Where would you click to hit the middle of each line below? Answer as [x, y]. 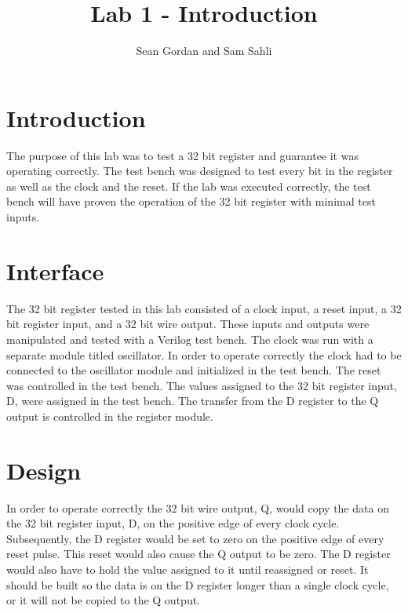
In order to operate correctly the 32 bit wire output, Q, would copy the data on [198, 507]
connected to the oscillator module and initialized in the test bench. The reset [194, 370]
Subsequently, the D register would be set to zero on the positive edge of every [195, 538]
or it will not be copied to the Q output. [104, 600]
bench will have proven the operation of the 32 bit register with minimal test [191, 201]
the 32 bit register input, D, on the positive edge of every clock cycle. [173, 523]
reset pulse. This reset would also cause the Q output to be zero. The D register [199, 554]
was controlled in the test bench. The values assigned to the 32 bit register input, [202, 385]
